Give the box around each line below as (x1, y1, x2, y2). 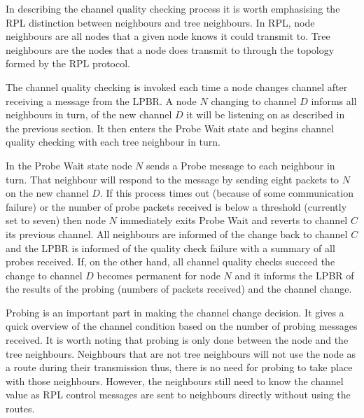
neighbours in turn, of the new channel (6, 107, 172, 122)
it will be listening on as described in (186, 107, 345, 122)
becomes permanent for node (97, 267, 220, 282)
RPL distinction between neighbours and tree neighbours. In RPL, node (6, 15, 315, 29)
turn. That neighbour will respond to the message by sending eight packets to (6, 172, 339, 186)
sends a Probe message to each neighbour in (146, 158, 335, 172)
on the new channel (6, 186, 89, 200)
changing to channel (211, 93, 297, 108)
